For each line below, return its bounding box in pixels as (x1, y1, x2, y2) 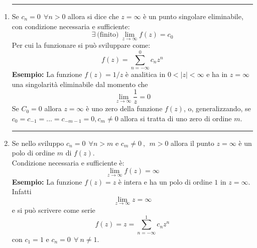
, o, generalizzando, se (183, 103, 251, 114)
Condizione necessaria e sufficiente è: (12, 157, 124, 168)
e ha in (206, 69, 228, 79)
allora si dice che (68, 11, 119, 21)
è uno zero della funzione (86, 103, 163, 114)
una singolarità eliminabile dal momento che (12, 78, 148, 89)
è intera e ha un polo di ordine (118, 176, 212, 187)
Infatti (12, 186, 32, 197)
